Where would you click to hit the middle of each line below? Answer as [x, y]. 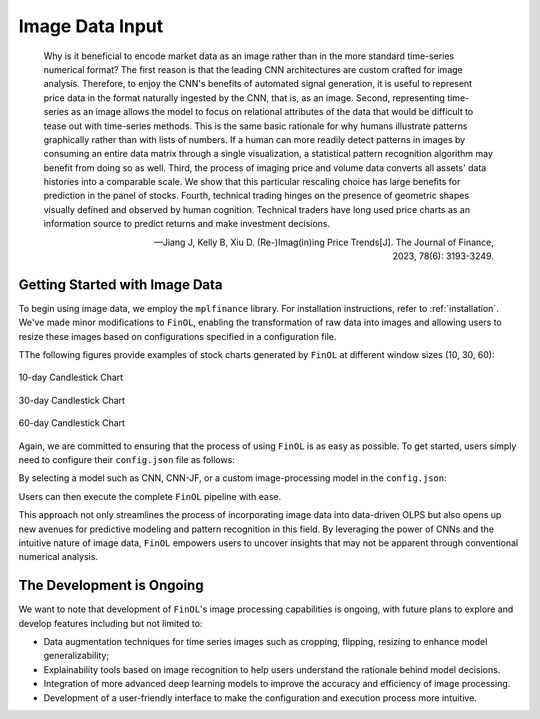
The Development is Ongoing [111, 585]
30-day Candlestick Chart [71, 400]
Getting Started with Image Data [121, 284]
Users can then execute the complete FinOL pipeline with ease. [150, 496]
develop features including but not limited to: [110, 623]
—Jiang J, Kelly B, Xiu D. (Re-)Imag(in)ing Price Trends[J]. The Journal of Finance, [323, 242]
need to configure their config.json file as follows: [126, 460]
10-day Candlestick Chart [71, 377]
